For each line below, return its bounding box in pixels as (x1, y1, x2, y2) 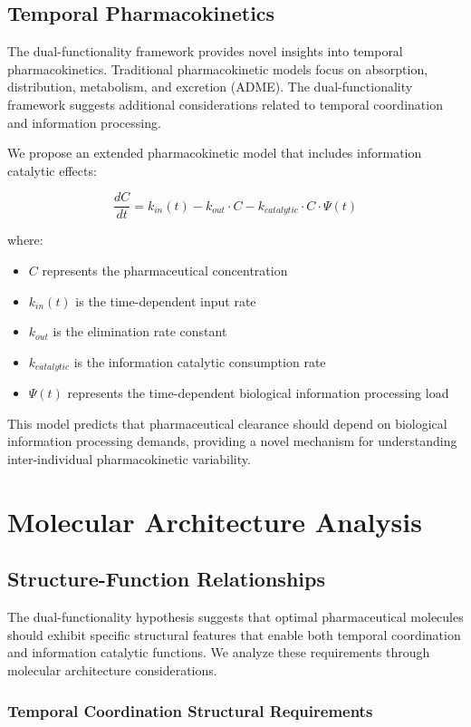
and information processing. (7, 112, 161, 131)
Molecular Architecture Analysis (7, 502, 422, 539)
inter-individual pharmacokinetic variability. (7, 450, 251, 469)
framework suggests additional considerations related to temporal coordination (7, 94, 443, 113)
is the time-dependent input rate (75, 291, 256, 310)
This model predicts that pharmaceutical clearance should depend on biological (7, 413, 447, 432)
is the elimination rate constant (53, 322, 227, 341)
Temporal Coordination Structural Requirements (7, 699, 373, 722)
